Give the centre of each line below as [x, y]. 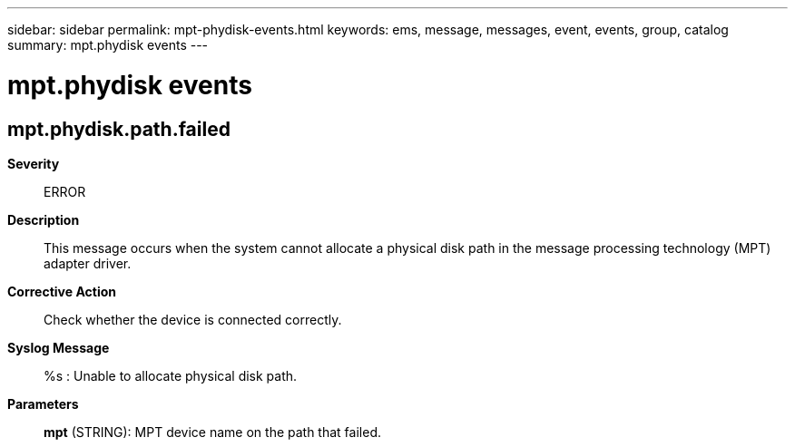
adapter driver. [88, 263]
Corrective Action [62, 291]
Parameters [43, 403]
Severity [34, 163]
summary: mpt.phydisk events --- [108, 45]
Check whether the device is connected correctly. [193, 319]
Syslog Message [59, 347]
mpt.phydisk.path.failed [119, 129]
